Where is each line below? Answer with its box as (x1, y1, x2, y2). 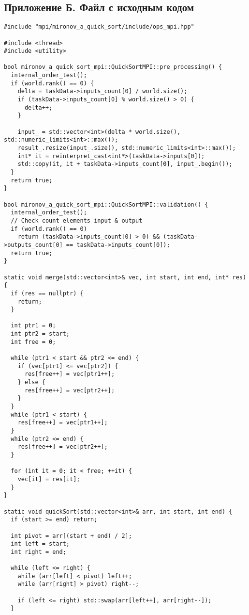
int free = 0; (11, 338, 56, 345)
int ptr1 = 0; (11, 322, 56, 329)
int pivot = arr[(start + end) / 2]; (11, 532, 132, 539)
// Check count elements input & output (11, 217, 143, 224)
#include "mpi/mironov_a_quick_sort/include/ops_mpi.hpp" (4, 23, 194, 31)
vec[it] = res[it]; (17, 475, 80, 483)
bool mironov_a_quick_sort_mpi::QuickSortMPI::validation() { (4, 201, 208, 208)
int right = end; (11, 548, 66, 555)
